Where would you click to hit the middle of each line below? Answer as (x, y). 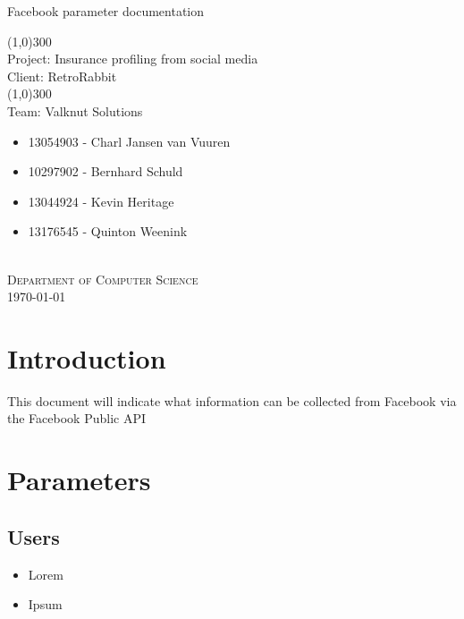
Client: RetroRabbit (62, 76)
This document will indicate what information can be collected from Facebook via (232, 400)
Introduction (87, 357)
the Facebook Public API (76, 418)
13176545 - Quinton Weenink (108, 231)
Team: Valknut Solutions (75, 110)
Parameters (79, 480)
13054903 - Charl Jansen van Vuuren (129, 141)
